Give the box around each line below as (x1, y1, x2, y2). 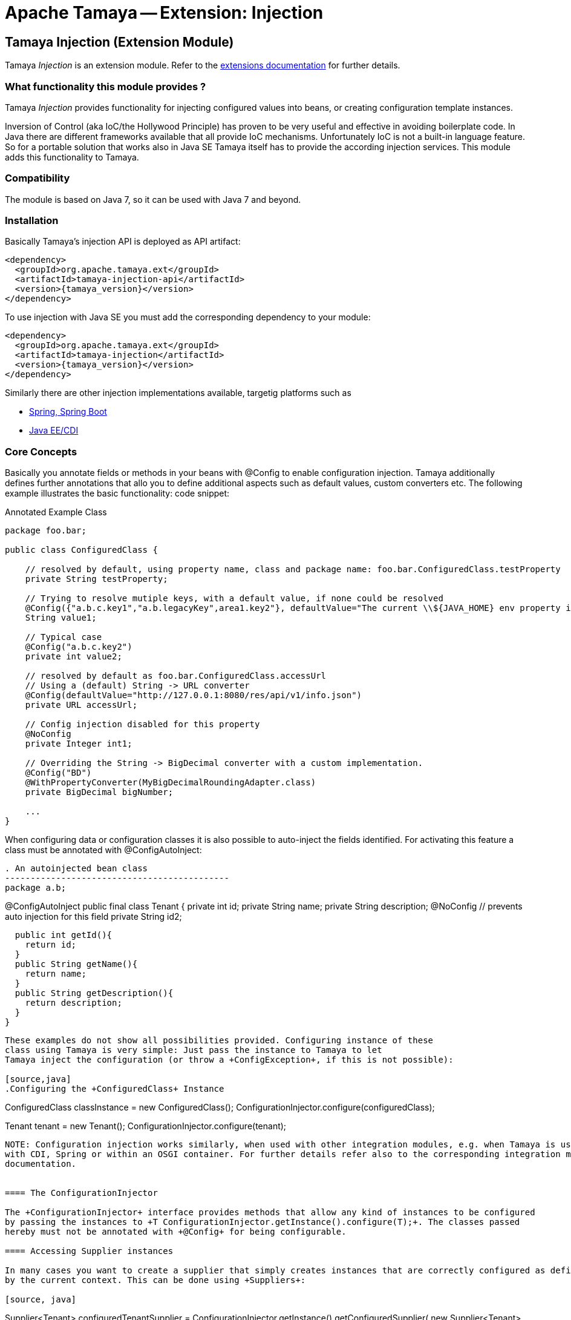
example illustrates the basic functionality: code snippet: (5, 488, 230, 499)
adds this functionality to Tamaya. (5, 151, 139, 162)
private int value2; (25, 652, 122, 662)
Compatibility (5, 172, 70, 185)
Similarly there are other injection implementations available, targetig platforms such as (5, 388, 351, 398)
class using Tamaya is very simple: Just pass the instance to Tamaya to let (5, 1045, 382, 1055)
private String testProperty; (25, 574, 168, 584)
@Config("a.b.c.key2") (25, 642, 132, 652)
